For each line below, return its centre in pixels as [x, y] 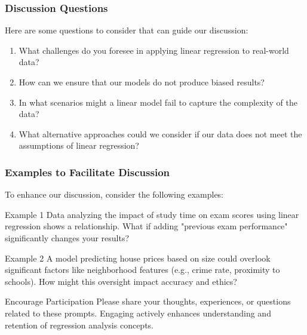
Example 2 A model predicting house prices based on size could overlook [138, 258]
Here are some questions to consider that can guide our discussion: [127, 30]
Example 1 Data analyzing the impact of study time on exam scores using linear [152, 214]
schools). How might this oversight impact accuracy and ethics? [121, 281]
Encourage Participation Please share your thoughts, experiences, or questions [148, 301]
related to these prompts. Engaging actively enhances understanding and [138, 313]
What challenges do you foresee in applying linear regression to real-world [154, 50]
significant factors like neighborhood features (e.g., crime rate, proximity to [142, 270]
